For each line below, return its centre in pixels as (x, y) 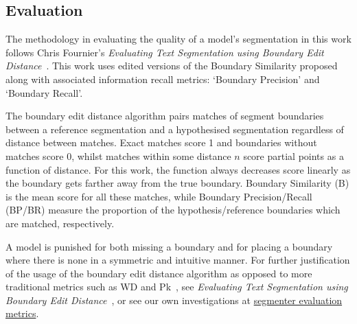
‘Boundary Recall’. (44, 92)
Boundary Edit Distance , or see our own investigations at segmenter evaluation (174, 300)
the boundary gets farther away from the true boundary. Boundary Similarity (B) (177, 183)
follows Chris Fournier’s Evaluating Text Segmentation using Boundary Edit (165, 52)
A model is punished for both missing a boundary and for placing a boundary (169, 246)
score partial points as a (293, 155)
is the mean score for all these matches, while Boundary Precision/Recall (159, 196)
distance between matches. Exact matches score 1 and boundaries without (161, 142)
